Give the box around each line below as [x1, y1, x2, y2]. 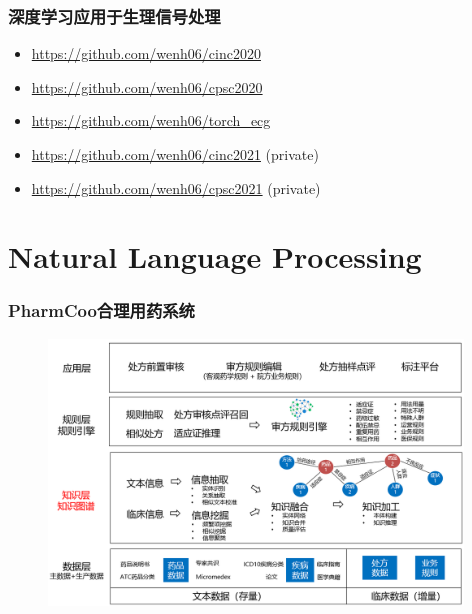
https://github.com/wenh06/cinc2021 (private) [31, 144, 319, 164]
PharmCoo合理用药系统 [8, 298, 195, 323]
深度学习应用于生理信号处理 [8, 3, 221, 28]
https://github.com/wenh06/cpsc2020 [31, 76, 263, 97]
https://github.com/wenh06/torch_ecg [31, 110, 271, 131]
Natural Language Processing [8, 236, 422, 277]
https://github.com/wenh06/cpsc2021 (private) [31, 177, 321, 198]
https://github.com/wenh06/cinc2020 [31, 43, 261, 64]
